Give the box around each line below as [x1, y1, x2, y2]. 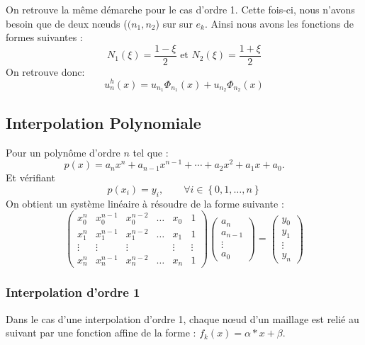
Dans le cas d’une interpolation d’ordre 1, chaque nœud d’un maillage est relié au [6, 311, 359, 326]
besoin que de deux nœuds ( [6, 16, 128, 30]
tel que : [133, 145, 169, 159]
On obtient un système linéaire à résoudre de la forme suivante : [6, 196, 284, 210]
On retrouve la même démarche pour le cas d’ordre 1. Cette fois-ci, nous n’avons [6, 2, 355, 16]
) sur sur [155, 16, 193, 30]
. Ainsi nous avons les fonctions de [204, 16, 354, 30]
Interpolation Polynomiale [6, 111, 201, 133]
